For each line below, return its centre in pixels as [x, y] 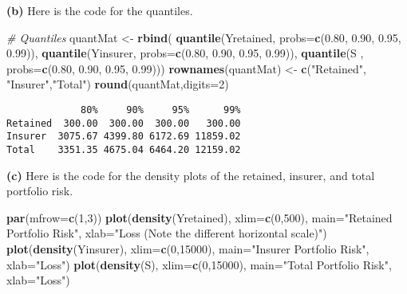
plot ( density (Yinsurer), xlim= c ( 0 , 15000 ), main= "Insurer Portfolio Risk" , [188, 248]
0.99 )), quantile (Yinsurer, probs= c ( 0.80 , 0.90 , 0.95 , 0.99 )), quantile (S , [185, 53]
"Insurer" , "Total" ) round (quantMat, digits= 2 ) [118, 84]
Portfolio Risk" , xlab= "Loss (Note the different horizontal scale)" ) [167, 233]
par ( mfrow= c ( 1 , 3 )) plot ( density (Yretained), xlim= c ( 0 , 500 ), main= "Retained [200, 217]
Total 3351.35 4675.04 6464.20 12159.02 [124, 149]
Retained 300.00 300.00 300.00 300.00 [124, 123]
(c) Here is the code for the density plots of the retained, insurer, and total [191, 175]
